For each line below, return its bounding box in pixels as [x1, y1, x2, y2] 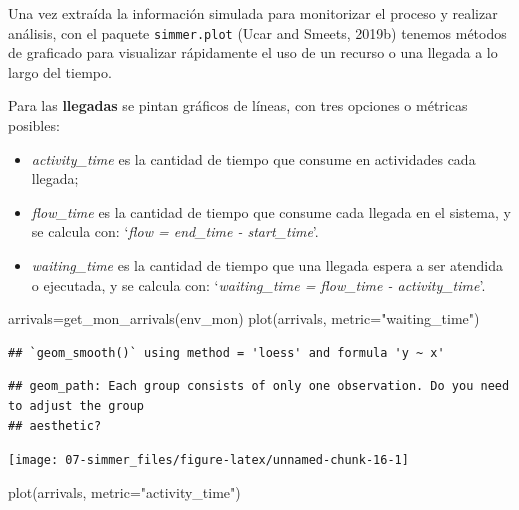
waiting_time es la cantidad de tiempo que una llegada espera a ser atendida [31, 255, 504, 275]
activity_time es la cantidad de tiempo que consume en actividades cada [31, 148, 476, 169]
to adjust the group [8, 398, 145, 413]
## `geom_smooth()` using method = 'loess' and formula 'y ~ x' [8, 345, 445, 360]
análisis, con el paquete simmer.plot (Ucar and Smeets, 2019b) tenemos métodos [8, 22, 507, 43]
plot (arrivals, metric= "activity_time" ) [8, 481, 241, 502]
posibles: [8, 115, 60, 136]
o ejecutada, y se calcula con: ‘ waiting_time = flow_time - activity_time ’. [31, 274, 486, 295]
